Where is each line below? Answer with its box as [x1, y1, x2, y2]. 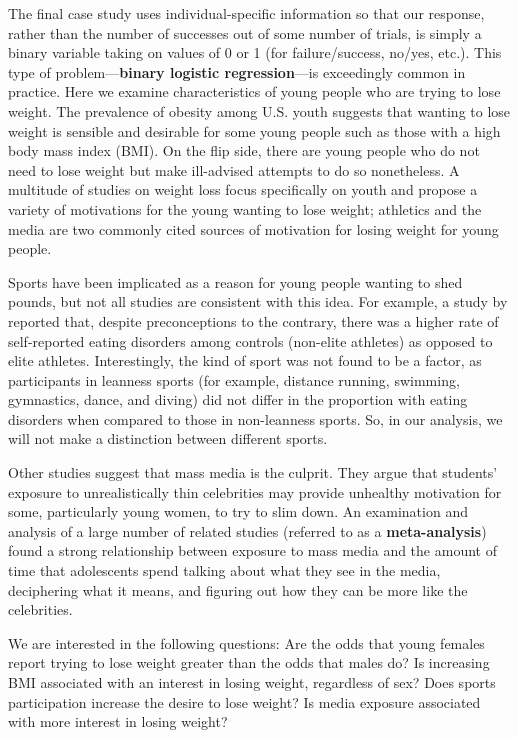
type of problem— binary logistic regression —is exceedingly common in [8, 61, 466, 82]
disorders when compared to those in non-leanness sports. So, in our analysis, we [8, 408, 503, 429]
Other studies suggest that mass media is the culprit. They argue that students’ [8, 462, 498, 483]
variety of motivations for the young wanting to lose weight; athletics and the [8, 198, 482, 219]
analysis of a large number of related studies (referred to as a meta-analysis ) [8, 520, 487, 541]
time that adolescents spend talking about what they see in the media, [8, 560, 441, 581]
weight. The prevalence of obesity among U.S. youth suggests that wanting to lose [8, 100, 511, 121]
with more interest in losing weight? [8, 711, 228, 732]
